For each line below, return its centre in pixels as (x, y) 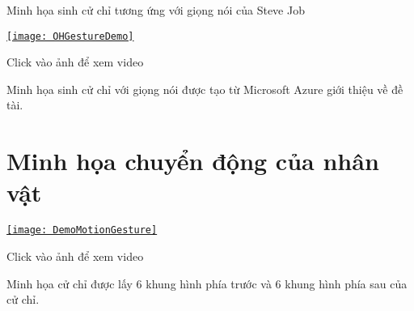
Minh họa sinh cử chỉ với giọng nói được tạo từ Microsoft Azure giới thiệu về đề (205, 89)
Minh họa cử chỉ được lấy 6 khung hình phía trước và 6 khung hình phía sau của (207, 283)
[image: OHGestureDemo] (70, 36)
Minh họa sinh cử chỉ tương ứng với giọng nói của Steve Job (156, 10)
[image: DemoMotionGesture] (82, 230)
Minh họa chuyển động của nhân (193, 161)
